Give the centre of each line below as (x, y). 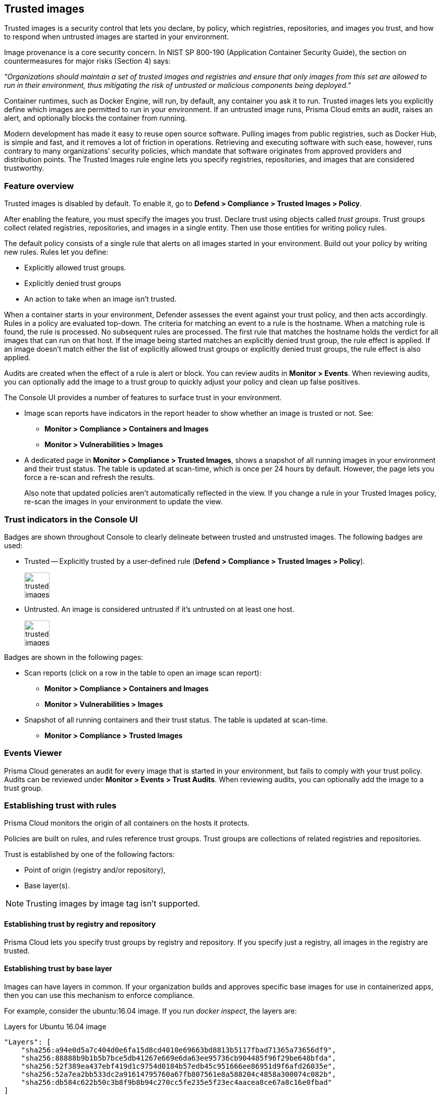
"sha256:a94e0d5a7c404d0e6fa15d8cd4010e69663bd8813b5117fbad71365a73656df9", (179, 1050)
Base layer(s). (47, 886)
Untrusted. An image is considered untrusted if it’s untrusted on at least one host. (159, 609)
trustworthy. (24, 168)
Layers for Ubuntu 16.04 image (55, 1026)
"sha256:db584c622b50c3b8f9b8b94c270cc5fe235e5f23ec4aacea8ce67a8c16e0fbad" (177, 1082)
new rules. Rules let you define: (56, 252)
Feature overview (39, 186)
